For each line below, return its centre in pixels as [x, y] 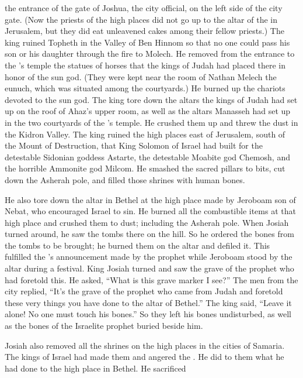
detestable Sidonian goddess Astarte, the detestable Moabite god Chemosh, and [147, 157]
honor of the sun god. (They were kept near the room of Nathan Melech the [141, 76]
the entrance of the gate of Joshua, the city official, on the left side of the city [144, 8]
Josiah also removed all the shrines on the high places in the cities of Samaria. [145, 345]
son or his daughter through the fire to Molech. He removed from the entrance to [150, 54]
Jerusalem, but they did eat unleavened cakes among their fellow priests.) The [144, 31]
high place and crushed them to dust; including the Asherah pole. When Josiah [147, 222]
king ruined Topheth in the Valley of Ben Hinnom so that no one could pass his [147, 42]
